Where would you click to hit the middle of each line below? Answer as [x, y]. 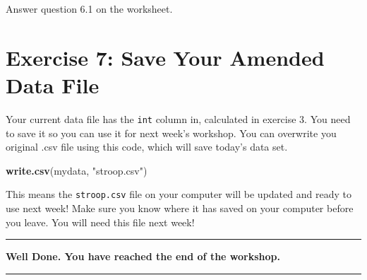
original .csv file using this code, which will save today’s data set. [147, 147]
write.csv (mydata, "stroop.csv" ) [77, 170]
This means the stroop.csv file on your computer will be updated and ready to [179, 194]
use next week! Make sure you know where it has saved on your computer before [180, 208]
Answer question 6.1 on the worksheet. [89, 8]
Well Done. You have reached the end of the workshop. [143, 256]
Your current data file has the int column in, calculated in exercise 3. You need [178, 118]
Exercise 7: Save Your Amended [165, 57]
